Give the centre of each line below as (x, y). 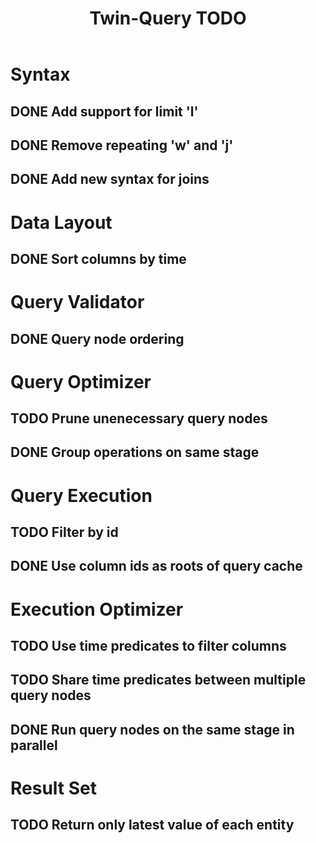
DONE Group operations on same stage (135, 452)
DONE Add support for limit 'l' (104, 111)
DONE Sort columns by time (98, 258)
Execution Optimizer (97, 609)
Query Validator (77, 302)
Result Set (53, 788)
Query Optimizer (81, 381)
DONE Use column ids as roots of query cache (156, 566)
